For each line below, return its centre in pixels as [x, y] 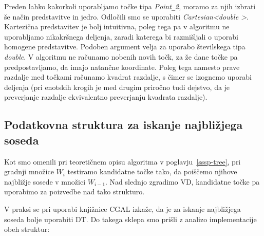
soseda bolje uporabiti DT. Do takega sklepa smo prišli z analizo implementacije [130, 219]
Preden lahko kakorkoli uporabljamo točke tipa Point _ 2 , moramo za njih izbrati [130, 6]
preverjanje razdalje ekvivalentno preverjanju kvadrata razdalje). [106, 97]
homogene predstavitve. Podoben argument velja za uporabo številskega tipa [125, 47]
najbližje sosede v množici [45, 181]
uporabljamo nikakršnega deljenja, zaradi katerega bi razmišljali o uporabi [121, 36]
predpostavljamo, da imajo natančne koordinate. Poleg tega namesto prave [122, 67]
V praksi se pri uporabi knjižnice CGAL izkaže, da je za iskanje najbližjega [122, 208]
